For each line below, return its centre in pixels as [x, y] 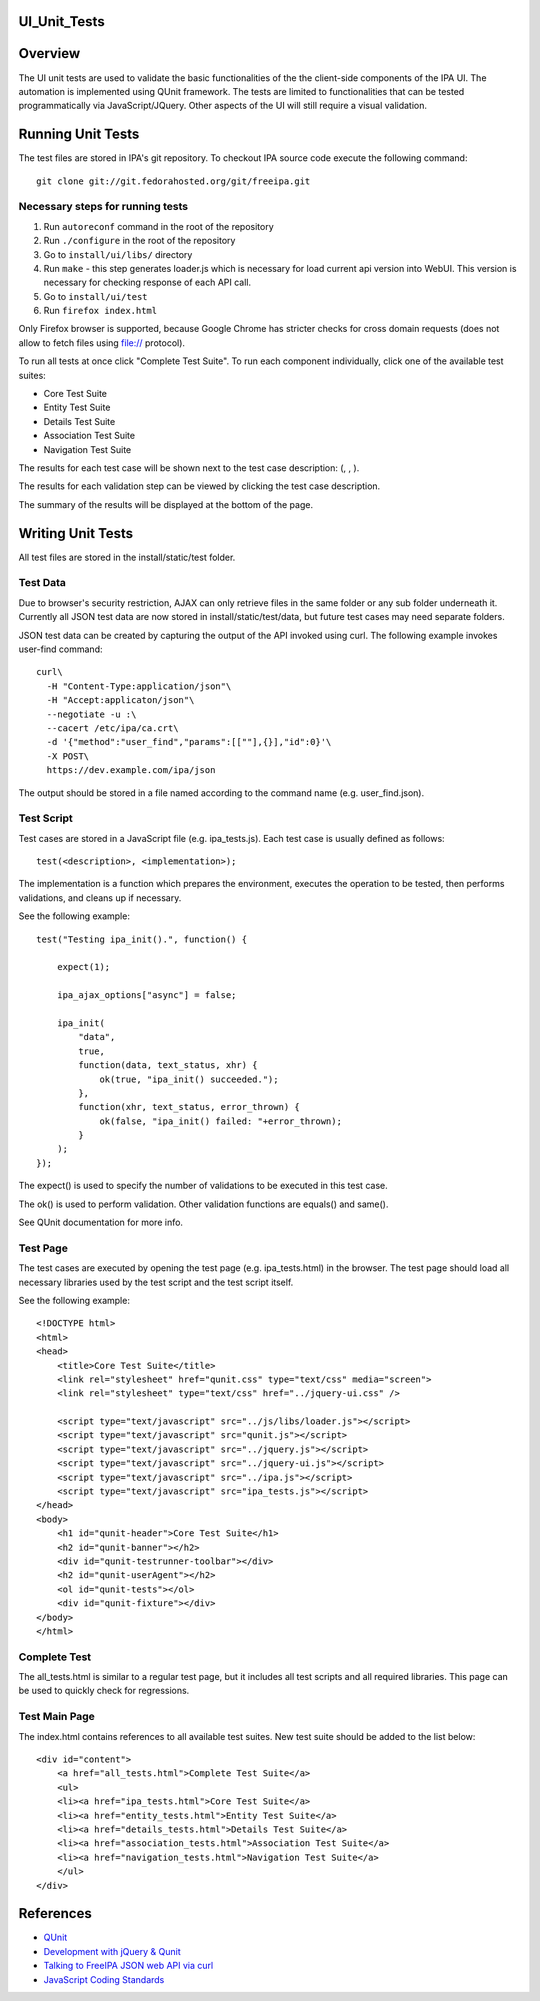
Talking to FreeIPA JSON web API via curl [128, 1966]
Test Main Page [56, 1717]
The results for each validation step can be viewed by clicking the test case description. [199, 486]
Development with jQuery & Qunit [112, 1951]
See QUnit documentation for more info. [101, 1222]
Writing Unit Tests [76, 533]
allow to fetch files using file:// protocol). [101, 342]
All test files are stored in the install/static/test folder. [127, 557]
